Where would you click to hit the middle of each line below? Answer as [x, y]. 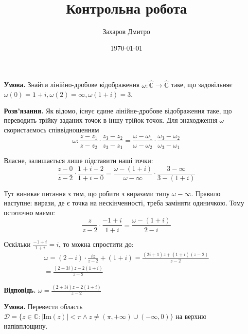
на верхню [191, 316]
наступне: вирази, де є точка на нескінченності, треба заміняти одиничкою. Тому [124, 203]
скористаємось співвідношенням [52, 129]
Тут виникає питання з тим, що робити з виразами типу [87, 193]
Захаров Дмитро [126, 31]
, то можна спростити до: [96, 244]
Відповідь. [20, 290]
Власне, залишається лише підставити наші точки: [79, 160]
